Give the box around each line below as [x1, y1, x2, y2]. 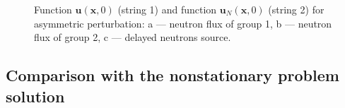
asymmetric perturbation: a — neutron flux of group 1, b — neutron [34, 16, 332, 30]
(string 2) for [268, 1, 324, 16]
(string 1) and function [117, 1, 217, 16]
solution [6, 85, 65, 107]
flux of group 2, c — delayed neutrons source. [34, 30, 231, 44]
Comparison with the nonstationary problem [6, 64, 339, 86]
